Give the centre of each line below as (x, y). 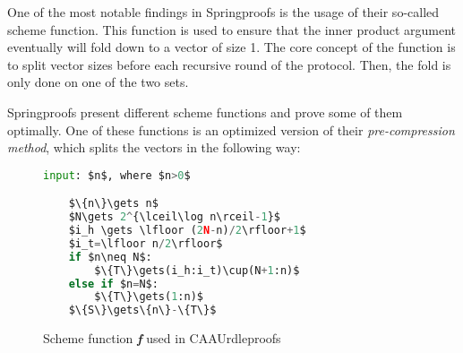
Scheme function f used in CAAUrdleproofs (162, 338)
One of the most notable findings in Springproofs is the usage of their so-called (223, 12)
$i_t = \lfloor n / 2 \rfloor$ (146, 243)
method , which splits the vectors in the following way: (154, 147)
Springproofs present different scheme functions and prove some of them (205, 112)
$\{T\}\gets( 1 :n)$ (149, 297)
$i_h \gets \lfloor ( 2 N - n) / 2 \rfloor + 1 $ (187, 231)
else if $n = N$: (113, 284)
